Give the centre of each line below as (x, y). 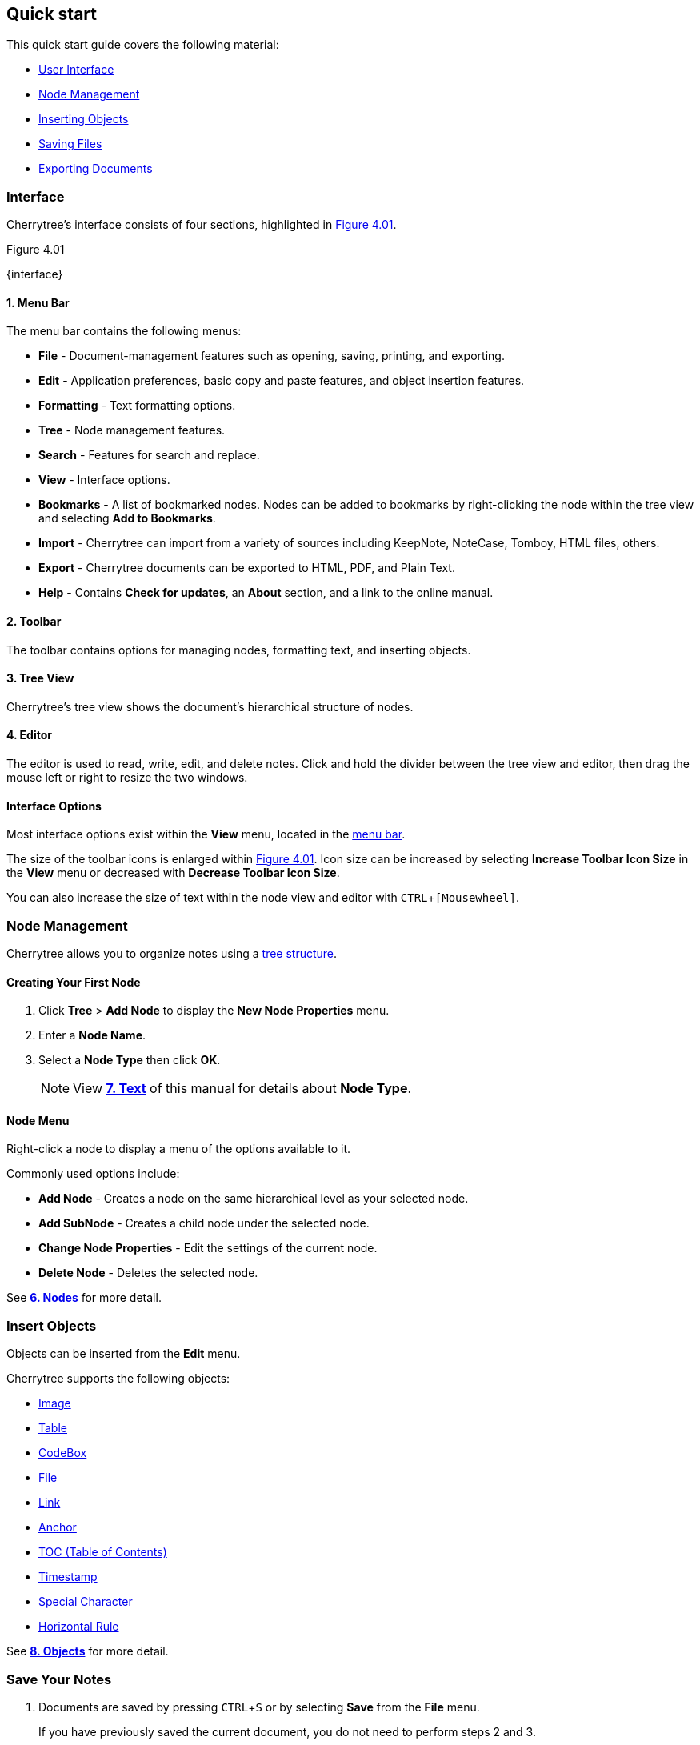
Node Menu (38, 1120)
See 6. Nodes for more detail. (84, 1298)
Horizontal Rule (79, 1627)
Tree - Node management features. (132, 430)
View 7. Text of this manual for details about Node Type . (242, 1089)
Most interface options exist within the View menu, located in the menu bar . (206, 834)
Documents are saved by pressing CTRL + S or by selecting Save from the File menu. (259, 1707)
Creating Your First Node (74, 982)
